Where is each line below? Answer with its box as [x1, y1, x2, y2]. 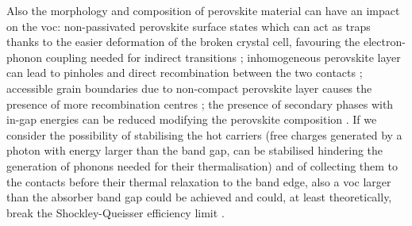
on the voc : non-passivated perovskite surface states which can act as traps [6, 17, 371, 34]
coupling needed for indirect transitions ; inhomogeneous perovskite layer [45, 48, 401, 65]
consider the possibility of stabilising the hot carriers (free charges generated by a [6, 126, 402, 143]
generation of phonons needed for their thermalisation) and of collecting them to [6, 157, 399, 174]
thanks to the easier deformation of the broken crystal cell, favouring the [6, 33, 360, 50]
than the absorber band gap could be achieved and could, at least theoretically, [6, 189, 392, 205]
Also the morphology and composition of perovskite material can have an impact [6, 2, 400, 18]
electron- [363, 33, 406, 50]
